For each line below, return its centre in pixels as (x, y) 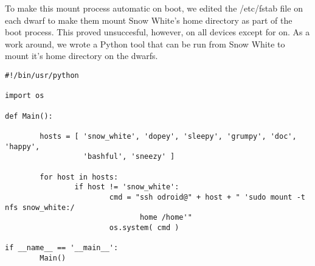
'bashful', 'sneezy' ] (129, 157)
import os (25, 96)
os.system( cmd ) (144, 227)
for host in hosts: (79, 177)
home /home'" (166, 218)
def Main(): (29, 116)
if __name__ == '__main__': (62, 248)
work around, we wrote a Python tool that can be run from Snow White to (145, 44)
